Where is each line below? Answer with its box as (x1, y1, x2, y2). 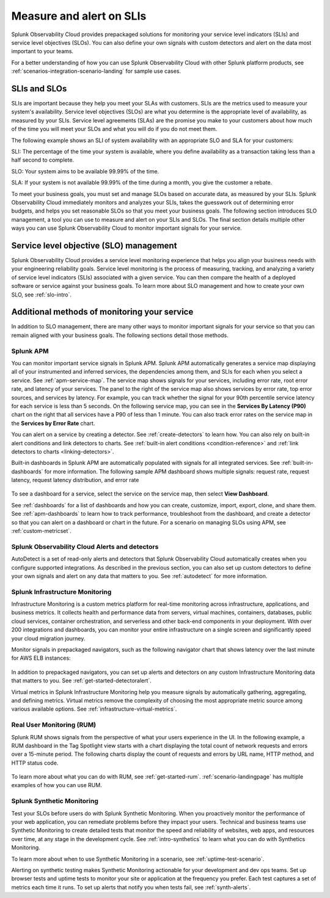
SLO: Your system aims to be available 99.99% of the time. (11, 167, 159, 175)
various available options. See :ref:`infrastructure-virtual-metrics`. (11, 705, 177, 713)
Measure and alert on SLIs (11, 9, 147, 23)
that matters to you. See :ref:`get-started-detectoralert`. (11, 677, 152, 684)
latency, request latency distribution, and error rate (11, 477, 139, 484)
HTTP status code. (11, 759, 59, 766)
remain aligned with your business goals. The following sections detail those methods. (11, 331, 229, 339)
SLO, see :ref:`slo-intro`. (11, 291, 72, 298)
